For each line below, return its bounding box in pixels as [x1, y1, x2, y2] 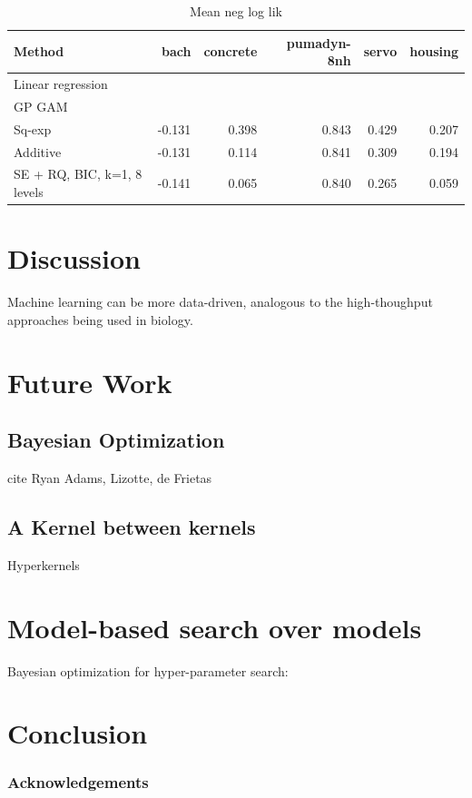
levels [14, 182, 44, 201]
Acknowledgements [7, 771, 149, 793]
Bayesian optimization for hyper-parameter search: [7, 661, 289, 680]
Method [14, 42, 64, 61]
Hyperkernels [7, 555, 80, 574]
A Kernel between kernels [7, 512, 256, 540]
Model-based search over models [7, 608, 422, 645]
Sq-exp [14, 119, 52, 138]
